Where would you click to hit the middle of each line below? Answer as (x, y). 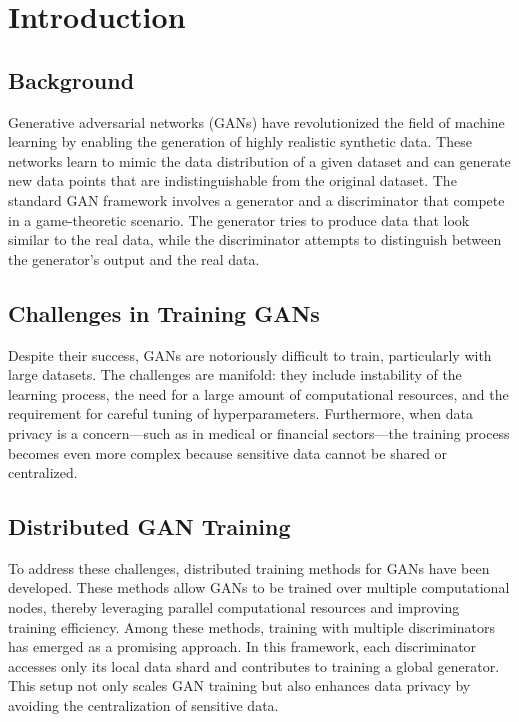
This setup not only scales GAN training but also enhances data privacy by (239, 685)
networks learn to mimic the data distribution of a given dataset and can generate (259, 160)
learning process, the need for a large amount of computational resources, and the (258, 393)
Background (71, 79)
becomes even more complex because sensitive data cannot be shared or (228, 452)
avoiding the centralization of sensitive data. (143, 705)
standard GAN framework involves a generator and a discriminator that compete (256, 199)
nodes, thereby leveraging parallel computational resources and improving (234, 607)
